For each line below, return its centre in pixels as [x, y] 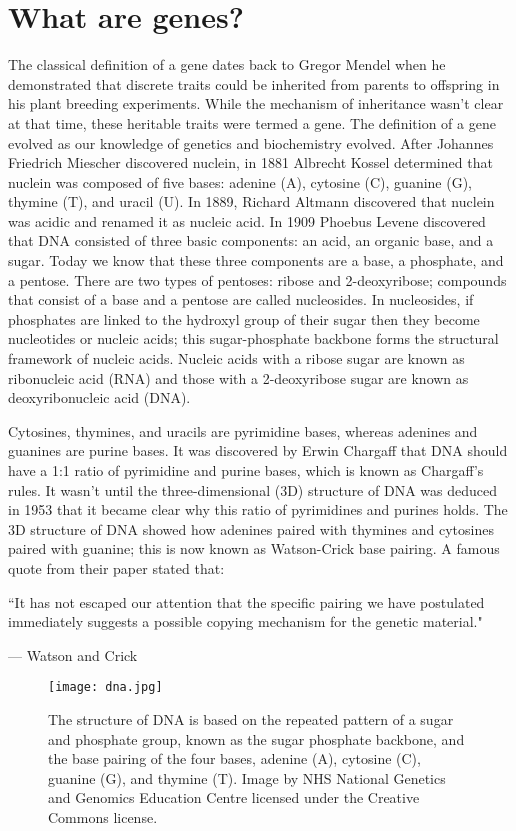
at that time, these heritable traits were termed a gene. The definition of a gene [252, 122]
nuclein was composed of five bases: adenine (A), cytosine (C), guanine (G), [240, 181]
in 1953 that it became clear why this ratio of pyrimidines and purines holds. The [258, 509]
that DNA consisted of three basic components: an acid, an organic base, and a [251, 240]
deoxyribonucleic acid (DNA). [99, 397]
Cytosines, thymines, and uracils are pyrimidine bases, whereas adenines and [243, 430]
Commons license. [103, 816]
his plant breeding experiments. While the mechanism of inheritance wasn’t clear [256, 103]
